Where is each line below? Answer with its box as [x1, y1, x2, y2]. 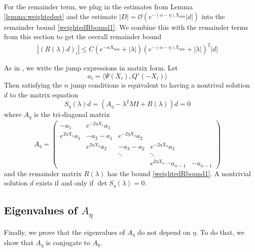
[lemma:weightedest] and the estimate [4, 11, 117, 21]
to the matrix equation [9, 89, 78, 99]
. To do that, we [196, 227, 245, 237]
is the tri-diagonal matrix [34, 109, 110, 119]
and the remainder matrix [4, 168, 82, 178]
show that [4, 237, 34, 248]
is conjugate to [46, 237, 90, 248]
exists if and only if [35, 178, 94, 188]
